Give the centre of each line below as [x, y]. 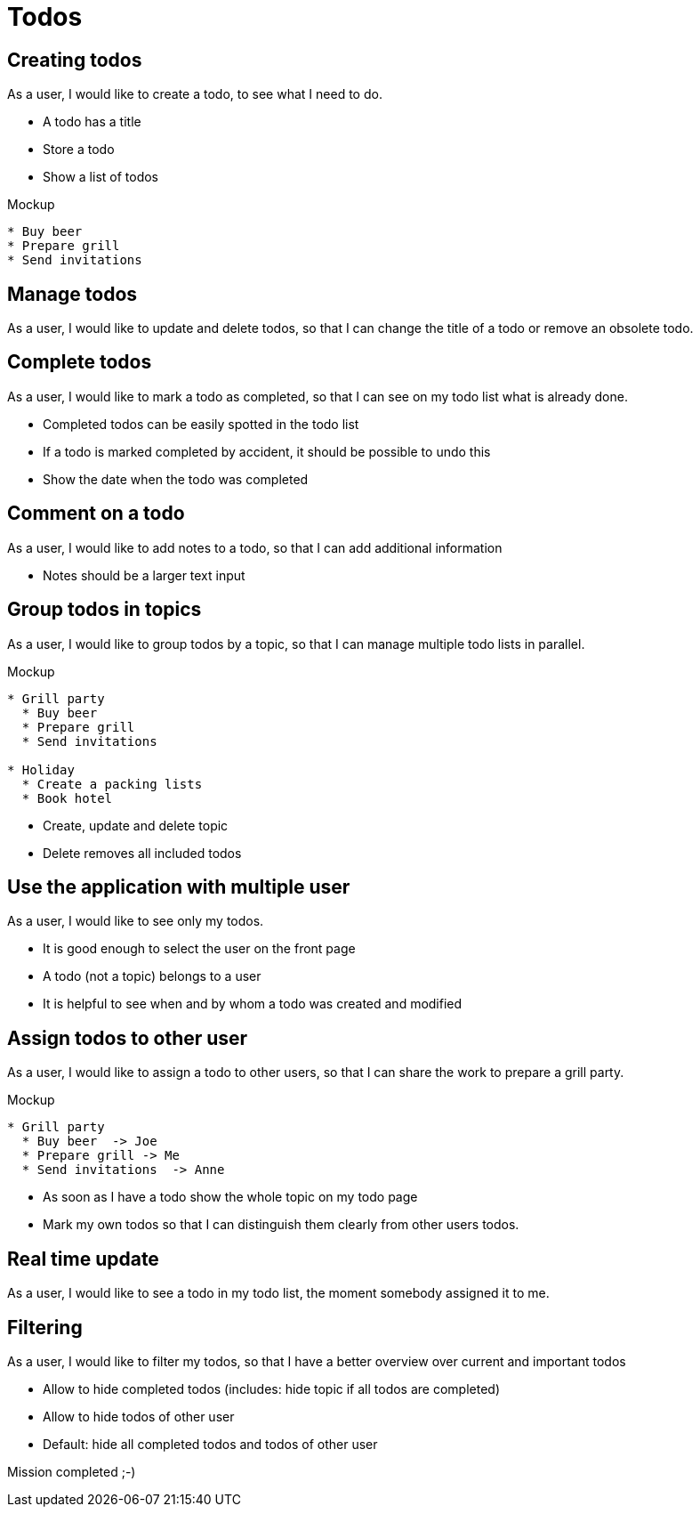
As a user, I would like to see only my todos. [136, 921]
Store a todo [79, 150]
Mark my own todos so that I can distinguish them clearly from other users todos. [281, 1225]
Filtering [45, 1327]
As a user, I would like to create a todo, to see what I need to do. [195, 94]
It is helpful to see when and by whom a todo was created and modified [253, 1004]
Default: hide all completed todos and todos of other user [210, 1444]
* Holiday [41, 769]
